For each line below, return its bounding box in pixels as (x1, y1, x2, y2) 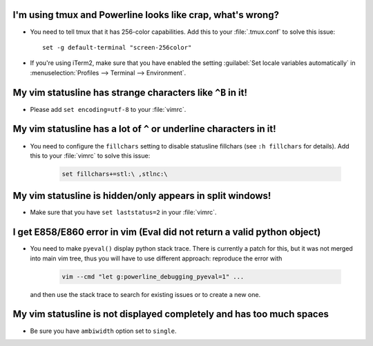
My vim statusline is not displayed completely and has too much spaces (12, 308, 329, 320)
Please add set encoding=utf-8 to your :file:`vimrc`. (30, 105, 186, 113)
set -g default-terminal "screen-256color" (42, 44, 192, 51)
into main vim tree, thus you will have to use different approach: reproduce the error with (30, 254, 283, 262)
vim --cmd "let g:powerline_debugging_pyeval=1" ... (61, 273, 245, 280)
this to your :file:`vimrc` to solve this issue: (30, 151, 151, 160)
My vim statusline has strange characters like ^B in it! (12, 86, 248, 98)
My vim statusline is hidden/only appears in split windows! (12, 190, 271, 202)
